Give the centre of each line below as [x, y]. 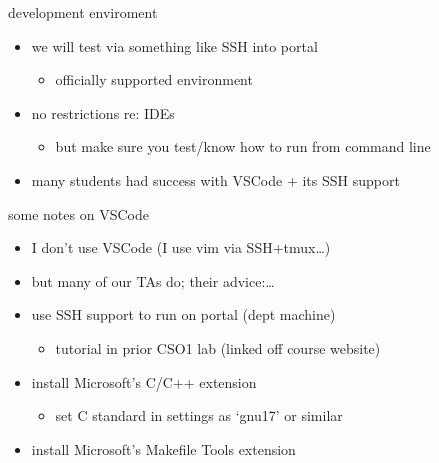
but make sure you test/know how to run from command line [243, 146]
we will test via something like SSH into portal [174, 45]
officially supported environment [154, 79]
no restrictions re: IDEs [103, 112]
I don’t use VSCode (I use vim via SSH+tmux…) [181, 247]
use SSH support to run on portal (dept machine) [183, 314]
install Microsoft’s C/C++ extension [144, 381]
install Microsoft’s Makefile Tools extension [163, 448]
